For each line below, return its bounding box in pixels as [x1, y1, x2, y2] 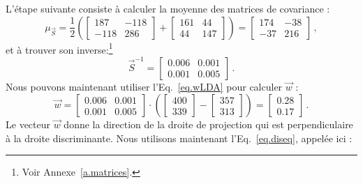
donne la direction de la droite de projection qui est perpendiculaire [64, 117, 353, 132]
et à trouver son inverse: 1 [6, 40, 113, 56]
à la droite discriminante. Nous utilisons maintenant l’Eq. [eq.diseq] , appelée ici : [6, 130, 353, 145]
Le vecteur [6, 117, 50, 132]
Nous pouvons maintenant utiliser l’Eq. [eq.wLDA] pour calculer [6, 79, 283, 93]
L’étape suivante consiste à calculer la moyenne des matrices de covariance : [6, 1, 330, 15]
